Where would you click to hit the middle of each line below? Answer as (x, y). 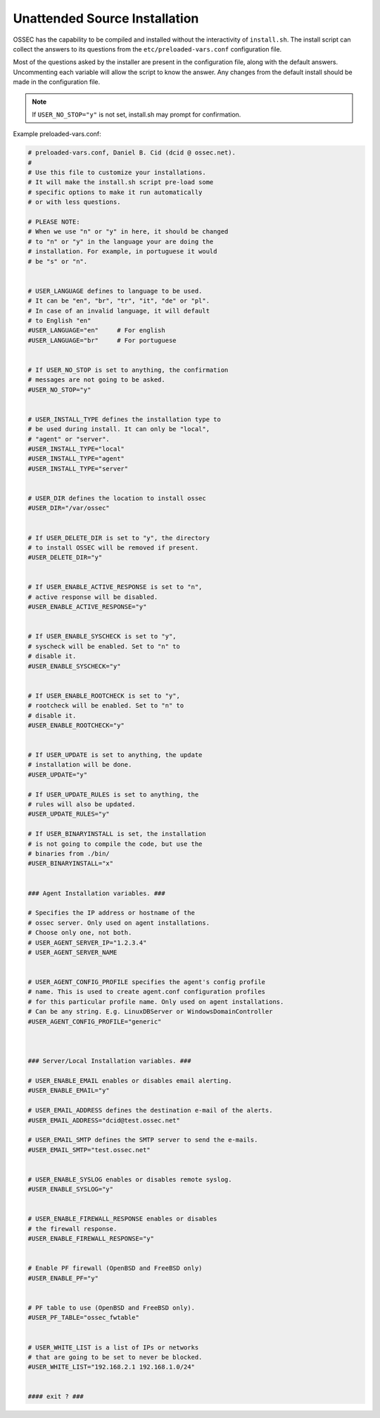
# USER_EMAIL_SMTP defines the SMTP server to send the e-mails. (143, 1140)
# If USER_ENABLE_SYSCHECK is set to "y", (102, 636)
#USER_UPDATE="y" (58, 775)
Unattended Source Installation (106, 18)
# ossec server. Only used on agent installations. (119, 923)
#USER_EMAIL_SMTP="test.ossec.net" (89, 1150)
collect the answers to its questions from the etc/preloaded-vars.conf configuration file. (147, 49)
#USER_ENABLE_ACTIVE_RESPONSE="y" (87, 607)
